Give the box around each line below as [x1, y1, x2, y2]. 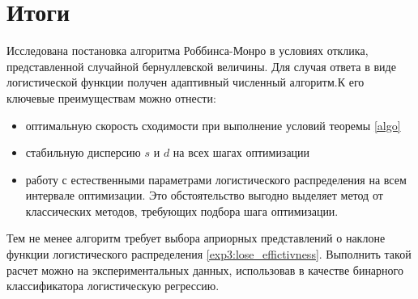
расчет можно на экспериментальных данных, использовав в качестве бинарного [6, 261, 403, 278]
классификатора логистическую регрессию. [6, 277, 220, 294]
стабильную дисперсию [25, 144, 141, 161]
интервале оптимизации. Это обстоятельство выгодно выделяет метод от [25, 187, 383, 204]
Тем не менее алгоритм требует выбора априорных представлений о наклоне [6, 230, 386, 246]
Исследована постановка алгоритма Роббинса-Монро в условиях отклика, [6, 42, 369, 59]
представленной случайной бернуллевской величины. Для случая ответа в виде [6, 57, 396, 74]
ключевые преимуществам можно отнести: [6, 89, 216, 106]
